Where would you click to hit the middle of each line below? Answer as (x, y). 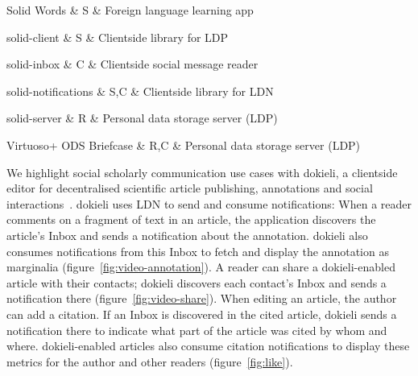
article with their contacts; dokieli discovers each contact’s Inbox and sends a (197, 282)
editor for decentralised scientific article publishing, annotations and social (190, 188)
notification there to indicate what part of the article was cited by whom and (197, 330)
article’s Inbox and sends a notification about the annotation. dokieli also (187, 235)
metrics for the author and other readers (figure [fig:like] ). (150, 361)
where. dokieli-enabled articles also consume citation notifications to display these (208, 346)
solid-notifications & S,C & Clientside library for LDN (140, 91)
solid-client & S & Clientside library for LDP (118, 37)
